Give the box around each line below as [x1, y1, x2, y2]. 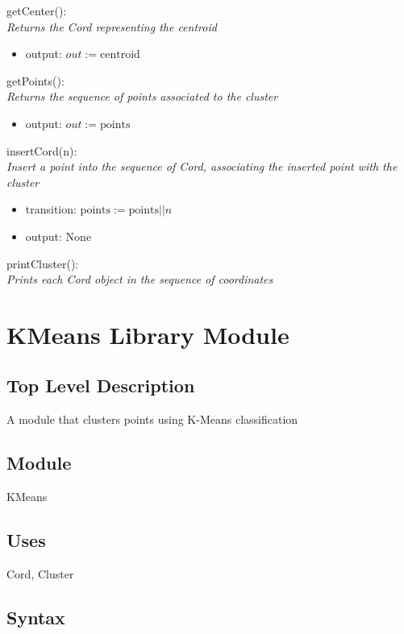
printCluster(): [6, 255, 79, 271]
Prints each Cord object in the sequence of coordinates [6, 271, 273, 288]
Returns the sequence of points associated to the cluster [6, 88, 278, 105]
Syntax [6, 604, 65, 629]
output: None [25, 227, 92, 244]
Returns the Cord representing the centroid [6, 18, 217, 35]
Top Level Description [6, 373, 195, 398]
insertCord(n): [6, 142, 77, 159]
